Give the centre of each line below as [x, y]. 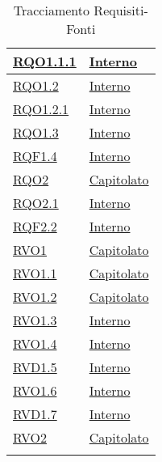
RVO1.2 [35, 297]
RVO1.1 [35, 273]
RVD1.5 [35, 367]
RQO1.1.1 [45, 61]
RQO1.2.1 [41, 109]
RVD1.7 [35, 414]
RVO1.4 [35, 343]
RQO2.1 [36, 203]
